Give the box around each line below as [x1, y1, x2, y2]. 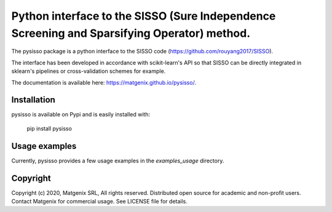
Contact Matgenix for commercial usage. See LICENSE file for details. [11, 198, 188, 205]
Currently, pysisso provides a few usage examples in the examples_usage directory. [11, 157, 224, 164]
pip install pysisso [26, 124, 72, 132]
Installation [11, 95, 55, 105]
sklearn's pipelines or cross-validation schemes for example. [11, 67, 166, 75]
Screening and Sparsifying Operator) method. [11, 26, 251, 40]
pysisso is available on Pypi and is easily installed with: [11, 111, 151, 118]
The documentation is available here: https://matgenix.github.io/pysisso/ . [11, 78, 197, 86]
